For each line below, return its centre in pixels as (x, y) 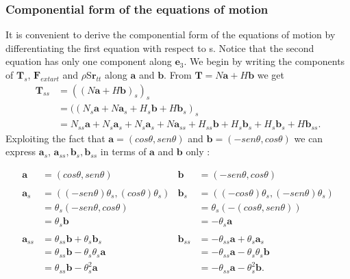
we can (309, 138)
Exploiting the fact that (55, 138)
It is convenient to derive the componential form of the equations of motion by (171, 35)
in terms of (123, 151)
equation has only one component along (89, 61)
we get (271, 75)
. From (178, 75)
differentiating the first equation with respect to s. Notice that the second (160, 48)
